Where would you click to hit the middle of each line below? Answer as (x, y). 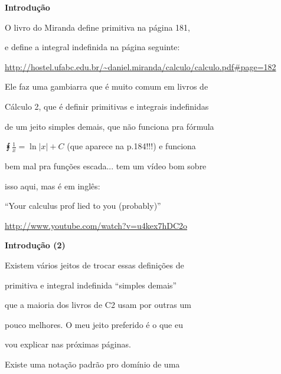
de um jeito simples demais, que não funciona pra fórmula (110, 126)
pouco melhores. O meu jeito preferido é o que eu (94, 324)
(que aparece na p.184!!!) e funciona (131, 146)
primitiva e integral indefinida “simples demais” (91, 285)
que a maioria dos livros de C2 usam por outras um (98, 305)
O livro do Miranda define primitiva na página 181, (98, 27)
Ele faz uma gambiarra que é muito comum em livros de (107, 86)
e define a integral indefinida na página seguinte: (92, 47)
